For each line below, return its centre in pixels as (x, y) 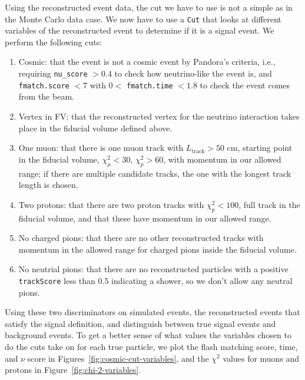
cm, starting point (260, 148)
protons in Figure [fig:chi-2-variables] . (73, 370)
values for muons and (261, 358)
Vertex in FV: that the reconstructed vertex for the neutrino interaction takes (159, 116)
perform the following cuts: (54, 42)
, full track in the (269, 204)
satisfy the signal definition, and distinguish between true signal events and (140, 323)
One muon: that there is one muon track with (101, 148)
